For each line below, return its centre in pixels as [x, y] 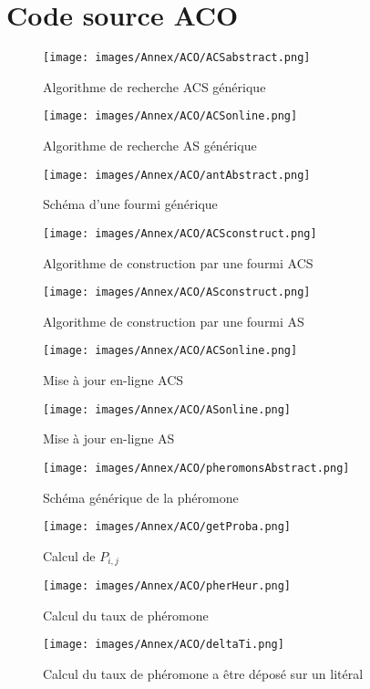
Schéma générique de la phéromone [141, 497]
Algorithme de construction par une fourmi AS [174, 321]
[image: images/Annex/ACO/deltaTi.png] [164, 645]
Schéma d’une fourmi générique [130, 204]
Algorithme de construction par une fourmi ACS [178, 262]
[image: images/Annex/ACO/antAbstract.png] [177, 175]
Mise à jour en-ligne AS [109, 438]
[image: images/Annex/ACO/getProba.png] [167, 527]
